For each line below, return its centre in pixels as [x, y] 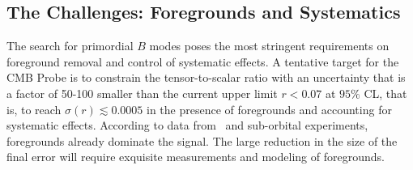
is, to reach [34, 109]
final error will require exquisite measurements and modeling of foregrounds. [196, 157]
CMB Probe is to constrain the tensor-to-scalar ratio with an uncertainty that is [206, 77]
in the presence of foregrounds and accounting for [269, 109]
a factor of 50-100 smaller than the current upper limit [142, 93]
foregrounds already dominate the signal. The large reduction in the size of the [202, 140]
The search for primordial [70, 46]
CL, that [385, 93]
